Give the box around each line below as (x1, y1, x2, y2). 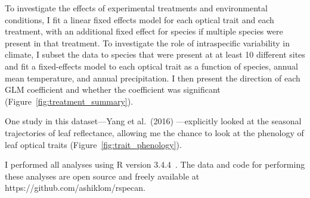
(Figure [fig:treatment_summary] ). (5, 95, 134, 107)
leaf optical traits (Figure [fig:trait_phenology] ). (5, 138, 182, 150)
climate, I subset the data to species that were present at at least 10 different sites (5, 48, 305, 61)
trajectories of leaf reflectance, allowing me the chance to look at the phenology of (5, 126, 304, 139)
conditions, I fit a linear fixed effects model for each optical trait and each (5, 13, 274, 26)
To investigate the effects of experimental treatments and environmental (5, 2, 268, 14)
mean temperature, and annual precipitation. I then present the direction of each (5, 71, 300, 84)
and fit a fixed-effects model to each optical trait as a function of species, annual (5, 59, 298, 72)
